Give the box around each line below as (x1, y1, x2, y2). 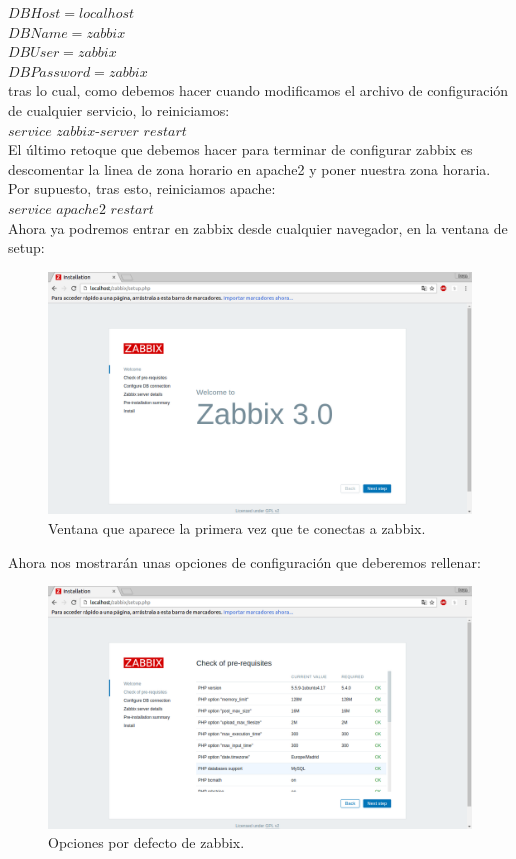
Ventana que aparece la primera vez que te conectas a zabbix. (48, 517, 426, 538)
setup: (8, 237, 45, 258)
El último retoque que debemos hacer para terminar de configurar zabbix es (8, 139, 473, 160)
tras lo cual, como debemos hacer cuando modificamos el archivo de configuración (8, 80, 509, 101)
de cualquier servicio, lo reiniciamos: (8, 99, 230, 120)
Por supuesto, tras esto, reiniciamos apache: (8, 178, 276, 199)
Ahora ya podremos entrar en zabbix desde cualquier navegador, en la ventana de (8, 217, 508, 238)
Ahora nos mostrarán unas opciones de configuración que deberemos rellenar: (8, 551, 481, 572)
